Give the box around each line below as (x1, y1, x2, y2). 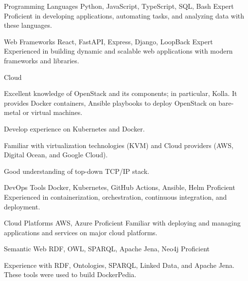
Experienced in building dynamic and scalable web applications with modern (4, 46, 233, 56)
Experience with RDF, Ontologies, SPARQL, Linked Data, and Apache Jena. (4, 260, 234, 270)
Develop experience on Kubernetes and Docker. (4, 123, 145, 133)
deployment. (4, 201, 40, 211)
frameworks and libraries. (4, 55, 79, 65)
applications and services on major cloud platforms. (4, 227, 158, 237)
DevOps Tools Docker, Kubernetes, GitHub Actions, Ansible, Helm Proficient (4, 182, 235, 192)
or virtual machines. (22, 107, 83, 117)
